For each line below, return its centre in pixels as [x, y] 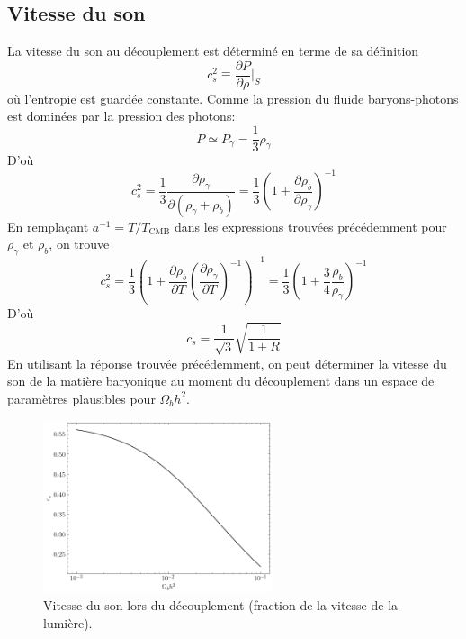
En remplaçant [48, 226]
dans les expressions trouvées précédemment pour [310, 226]
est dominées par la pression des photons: [121, 116]
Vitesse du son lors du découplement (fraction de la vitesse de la [221, 604]
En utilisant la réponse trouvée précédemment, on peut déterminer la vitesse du [227, 363]
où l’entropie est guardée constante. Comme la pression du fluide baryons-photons [233, 98]
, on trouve [79, 244]
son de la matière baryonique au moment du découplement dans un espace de [221, 381]
